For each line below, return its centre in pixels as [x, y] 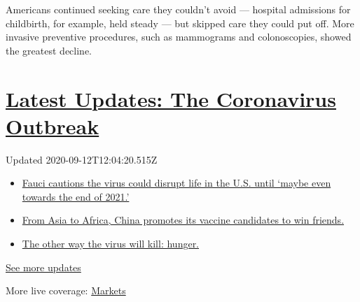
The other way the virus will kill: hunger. [111, 244]
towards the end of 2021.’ [76, 196]
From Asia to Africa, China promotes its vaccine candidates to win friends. [183, 220]
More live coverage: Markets [66, 290]
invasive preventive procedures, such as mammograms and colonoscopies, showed [179, 37]
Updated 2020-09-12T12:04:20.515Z [82, 159]
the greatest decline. [49, 50]
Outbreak [53, 125]
